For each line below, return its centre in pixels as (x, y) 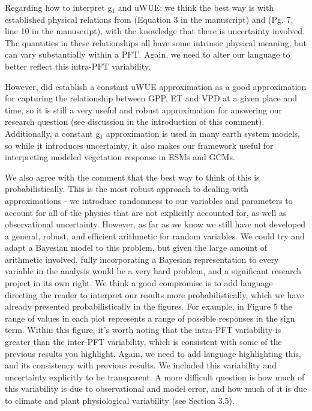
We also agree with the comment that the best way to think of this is (132, 177)
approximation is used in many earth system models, (203, 133)
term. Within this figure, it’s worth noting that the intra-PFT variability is (143, 330)
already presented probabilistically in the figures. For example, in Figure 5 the (148, 306)
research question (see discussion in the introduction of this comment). (135, 121)
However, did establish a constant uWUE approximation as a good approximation (156, 86)
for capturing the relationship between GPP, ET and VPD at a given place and (151, 98)
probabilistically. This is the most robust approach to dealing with (127, 189)
